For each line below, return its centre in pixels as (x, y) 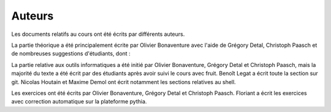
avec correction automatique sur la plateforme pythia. (79, 102)
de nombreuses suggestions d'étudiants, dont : (71, 54)
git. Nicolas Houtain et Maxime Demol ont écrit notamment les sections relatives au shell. (124, 82)
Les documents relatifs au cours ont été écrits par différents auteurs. (98, 34)
